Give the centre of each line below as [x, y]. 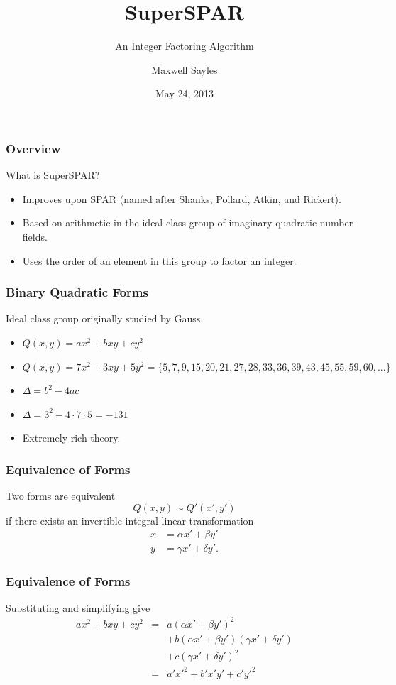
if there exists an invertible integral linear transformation [130, 520]
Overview [33, 148]
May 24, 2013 [185, 93]
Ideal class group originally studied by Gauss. [105, 318]
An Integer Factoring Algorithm [185, 46]
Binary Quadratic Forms [77, 292]
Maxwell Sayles [185, 69]
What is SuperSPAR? [53, 175]
